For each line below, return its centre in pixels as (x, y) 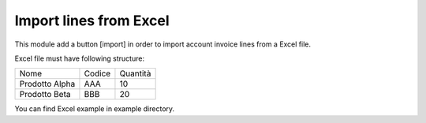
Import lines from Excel (92, 20)
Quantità (135, 73)
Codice (97, 73)
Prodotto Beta (45, 95)
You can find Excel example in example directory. (95, 109)
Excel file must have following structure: (80, 58)
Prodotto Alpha (47, 84)
